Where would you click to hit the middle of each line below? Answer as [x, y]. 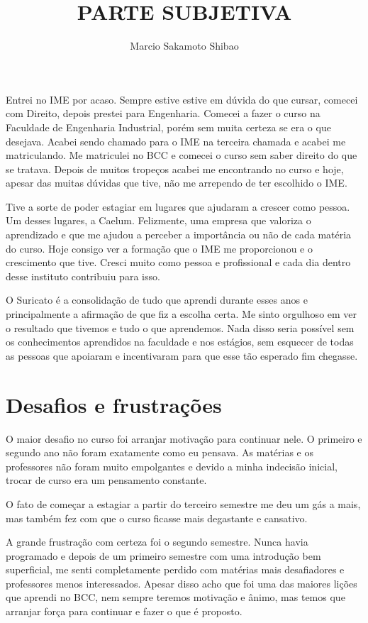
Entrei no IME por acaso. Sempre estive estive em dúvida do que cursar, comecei [182, 99]
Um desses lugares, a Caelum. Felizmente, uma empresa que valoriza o [158, 220]
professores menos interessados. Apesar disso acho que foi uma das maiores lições [182, 583]
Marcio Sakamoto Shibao [184, 46]
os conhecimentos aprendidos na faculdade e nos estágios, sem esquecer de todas [180, 342]
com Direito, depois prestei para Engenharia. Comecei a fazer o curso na [163, 113]
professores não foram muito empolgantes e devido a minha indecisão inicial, [172, 466]
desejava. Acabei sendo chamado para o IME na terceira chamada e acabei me [176, 141]
